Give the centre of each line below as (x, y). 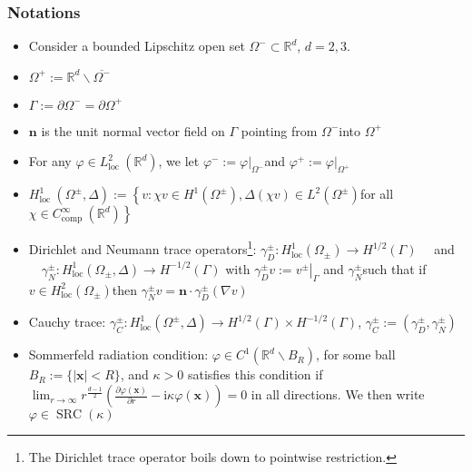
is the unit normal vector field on (133, 130)
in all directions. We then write (338, 394)
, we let (179, 161)
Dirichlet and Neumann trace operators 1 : (143, 248)
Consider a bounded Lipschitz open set (137, 46)
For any (50, 161)
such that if (394, 268)
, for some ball (356, 354)
